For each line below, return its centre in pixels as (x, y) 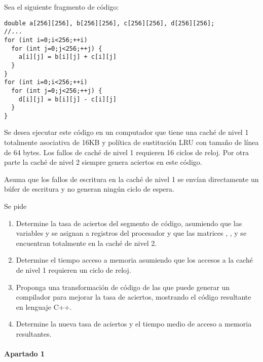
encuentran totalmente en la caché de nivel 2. (86, 243)
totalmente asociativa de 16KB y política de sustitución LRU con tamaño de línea (131, 142)
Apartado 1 (25, 354)
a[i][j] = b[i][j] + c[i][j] (67, 57)
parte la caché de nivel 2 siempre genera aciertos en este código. (103, 162)
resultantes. (34, 333)
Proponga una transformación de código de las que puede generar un (123, 287)
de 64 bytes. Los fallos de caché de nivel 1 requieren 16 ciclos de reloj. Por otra (127, 152)
